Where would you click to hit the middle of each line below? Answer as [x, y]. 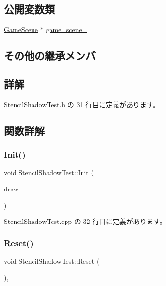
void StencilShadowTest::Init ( [49, 172]
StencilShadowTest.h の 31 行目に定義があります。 [82, 104]
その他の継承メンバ [50, 56]
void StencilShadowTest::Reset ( [52, 261]
